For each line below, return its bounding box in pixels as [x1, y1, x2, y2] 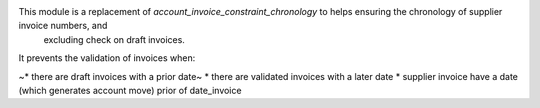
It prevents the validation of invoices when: [18, 52, 196, 64]
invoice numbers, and [18, 20, 108, 32]
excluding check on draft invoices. [43, 33, 185, 45]
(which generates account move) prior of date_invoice [18, 84, 242, 96]
